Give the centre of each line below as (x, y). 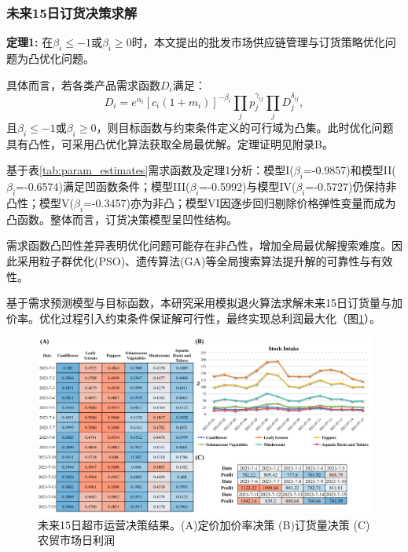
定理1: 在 (30, 42)
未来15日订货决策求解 (72, 12)
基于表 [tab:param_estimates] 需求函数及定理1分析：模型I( (150, 170)
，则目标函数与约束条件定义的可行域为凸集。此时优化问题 (245, 127)
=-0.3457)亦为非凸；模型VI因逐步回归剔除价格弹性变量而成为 (240, 202)
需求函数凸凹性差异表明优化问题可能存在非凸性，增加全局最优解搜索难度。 (199, 245)
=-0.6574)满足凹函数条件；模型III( (103, 186)
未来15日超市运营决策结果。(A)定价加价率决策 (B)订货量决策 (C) (204, 524)
